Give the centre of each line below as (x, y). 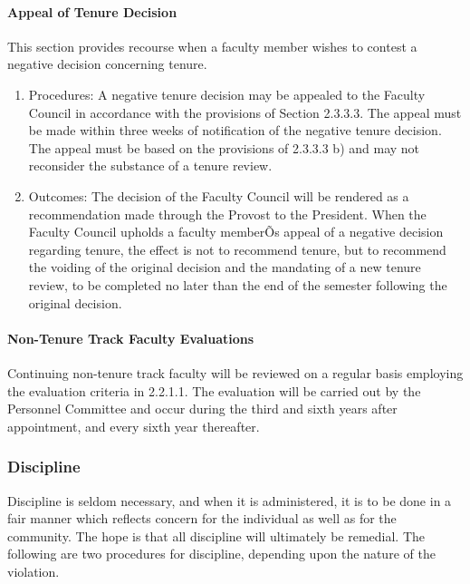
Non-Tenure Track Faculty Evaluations (131, 338)
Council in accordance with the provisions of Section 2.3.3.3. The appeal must (245, 112)
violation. (34, 571)
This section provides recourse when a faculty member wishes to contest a (212, 46)
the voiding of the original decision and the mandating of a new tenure (225, 267)
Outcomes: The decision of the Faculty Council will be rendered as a (219, 195)
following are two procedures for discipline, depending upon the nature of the (221, 554)
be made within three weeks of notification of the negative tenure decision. (235, 130)
